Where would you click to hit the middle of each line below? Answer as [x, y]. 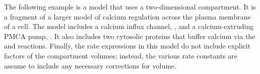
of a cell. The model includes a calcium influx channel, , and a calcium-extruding [129, 26]
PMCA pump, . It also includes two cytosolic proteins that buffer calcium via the [130, 36]
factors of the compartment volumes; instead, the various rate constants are [121, 55]
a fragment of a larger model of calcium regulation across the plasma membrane [127, 16]
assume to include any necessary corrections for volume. [90, 65]
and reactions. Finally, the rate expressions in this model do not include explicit [127, 46]
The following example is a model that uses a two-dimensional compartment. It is [130, 6]
